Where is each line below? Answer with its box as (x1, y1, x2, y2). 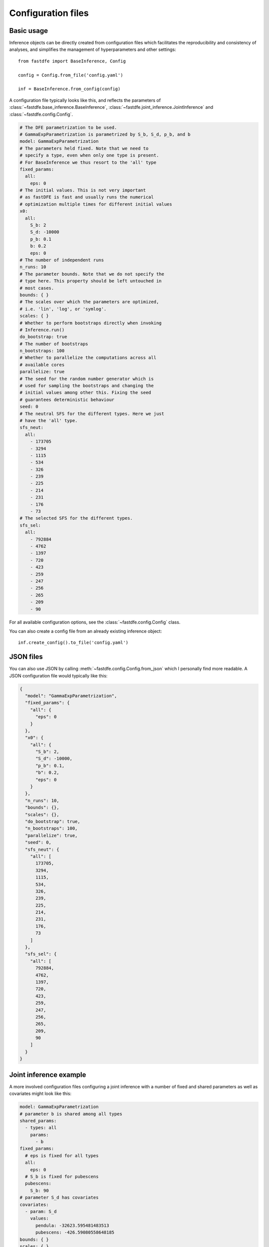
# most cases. (19, 285, 54, 291)
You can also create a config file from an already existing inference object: (9, 628, 162, 634)
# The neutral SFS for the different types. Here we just (19, 411, 164, 416)
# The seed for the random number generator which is (19, 376, 154, 382)
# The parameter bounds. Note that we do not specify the (19, 271, 164, 277)
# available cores (19, 362, 65, 368)
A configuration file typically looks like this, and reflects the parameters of (9, 97, 161, 103)
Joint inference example (9, 1070, 87, 1079)
